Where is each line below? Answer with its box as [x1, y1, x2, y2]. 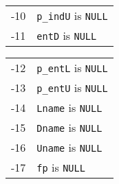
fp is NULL [36, 159, 85, 175]
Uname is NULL [36, 139, 102, 155]
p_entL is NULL [36, 60, 108, 76]
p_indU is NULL [36, 8, 108, 23]
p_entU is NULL [36, 80, 108, 95]
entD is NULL [36, 27, 97, 43]
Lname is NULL [36, 100, 102, 115]
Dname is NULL [36, 119, 102, 135]
